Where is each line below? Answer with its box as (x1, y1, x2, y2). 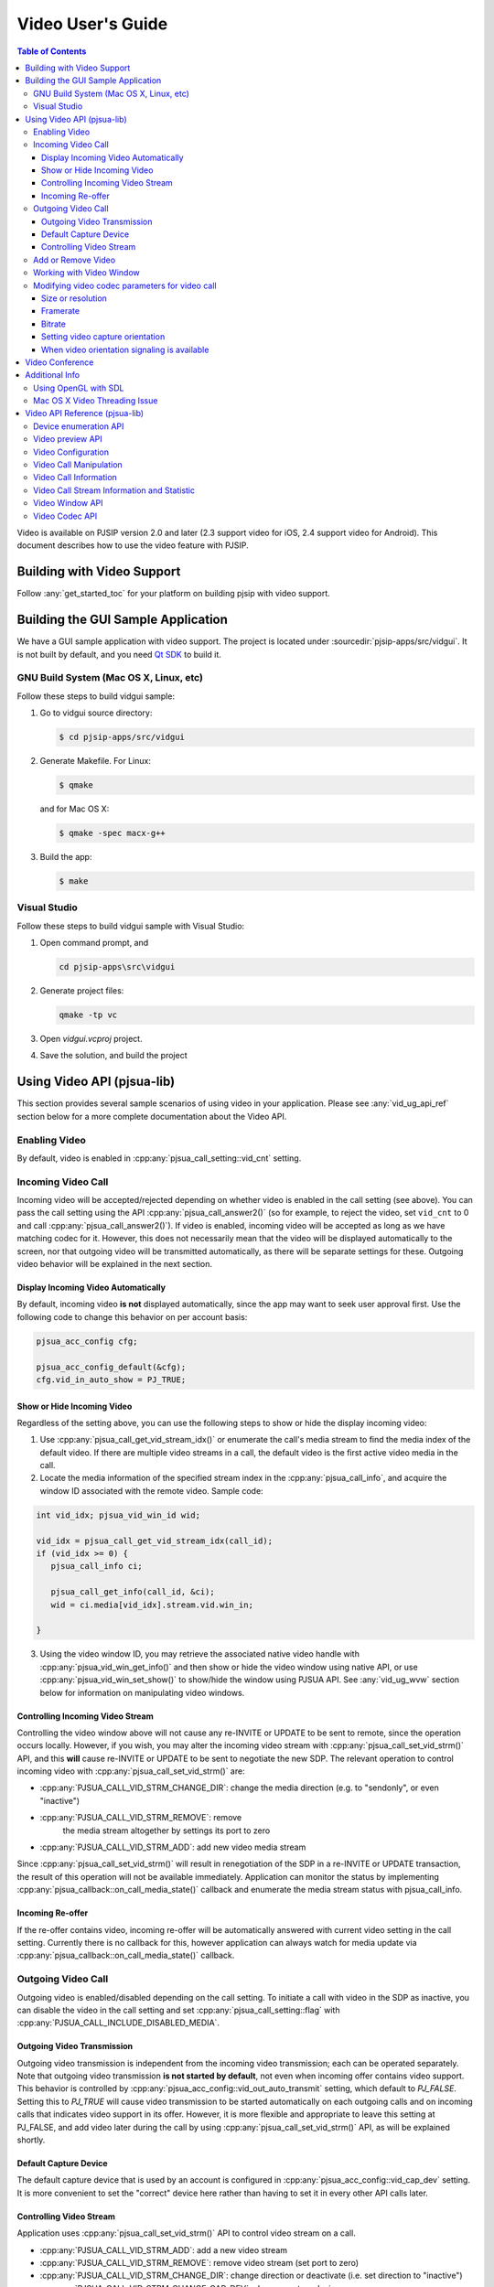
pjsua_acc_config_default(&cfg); (36, 1361, 187, 1372)
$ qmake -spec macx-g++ (59, 828, 166, 839)
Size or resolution (41, 293, 107, 304)
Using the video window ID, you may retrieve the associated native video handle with (39, 1648, 360, 1659)
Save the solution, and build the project (39, 1050, 188, 1061)
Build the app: (39, 852, 92, 863)
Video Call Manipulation (33, 459, 123, 470)
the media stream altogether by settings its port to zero (62, 1825, 271, 1836)
